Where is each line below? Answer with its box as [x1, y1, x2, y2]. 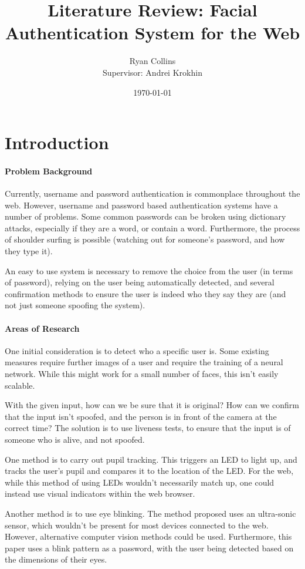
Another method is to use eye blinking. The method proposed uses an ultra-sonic [5, 507, 296, 519]
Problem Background [5, 164, 93, 177]
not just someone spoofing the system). [5, 299, 145, 311]
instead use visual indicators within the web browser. [5, 487, 195, 500]
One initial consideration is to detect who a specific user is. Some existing [5, 344, 269, 356]
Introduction [5, 130, 109, 154]
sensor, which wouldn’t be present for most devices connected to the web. [5, 519, 269, 531]
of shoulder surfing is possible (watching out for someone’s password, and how [5, 233, 285, 245]
